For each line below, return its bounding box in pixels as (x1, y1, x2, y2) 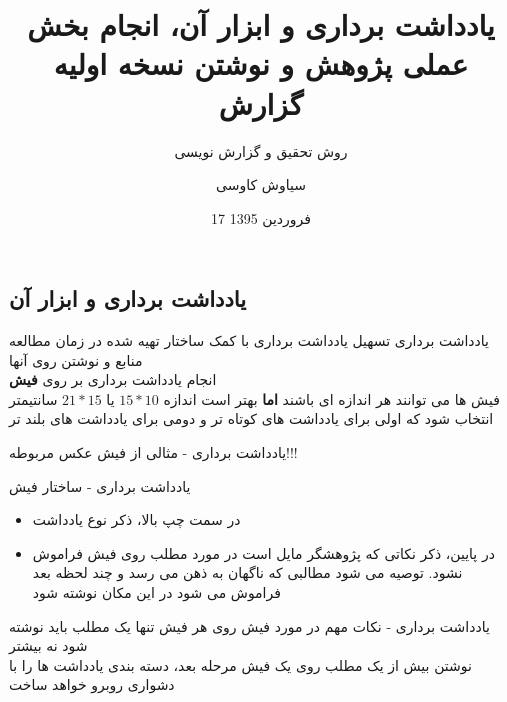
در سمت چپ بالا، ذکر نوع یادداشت (32, 509, 241, 530)
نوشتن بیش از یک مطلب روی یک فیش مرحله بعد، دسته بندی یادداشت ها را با (9, 654, 472, 675)
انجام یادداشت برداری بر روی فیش (9, 369, 217, 390)
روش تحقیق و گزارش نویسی (174, 140, 348, 161)
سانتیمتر (9, 388, 58, 409)
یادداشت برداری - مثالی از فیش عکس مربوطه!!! (9, 442, 298, 463)
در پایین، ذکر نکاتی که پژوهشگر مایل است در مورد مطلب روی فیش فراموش (32, 542, 495, 563)
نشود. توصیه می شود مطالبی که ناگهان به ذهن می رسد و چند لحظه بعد (32, 562, 463, 583)
